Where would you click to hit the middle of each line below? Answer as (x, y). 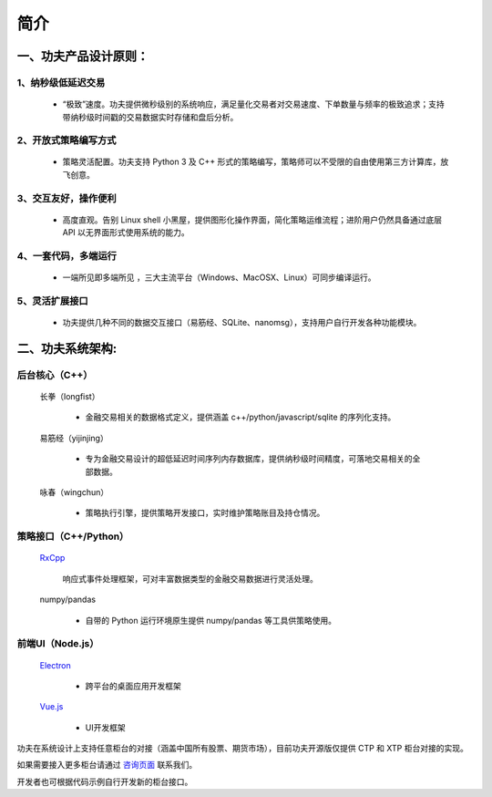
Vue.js (51, 707)
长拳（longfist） (70, 397)
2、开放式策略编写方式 (67, 140)
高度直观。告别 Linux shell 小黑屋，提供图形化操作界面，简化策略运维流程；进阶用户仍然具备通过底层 (252, 220)
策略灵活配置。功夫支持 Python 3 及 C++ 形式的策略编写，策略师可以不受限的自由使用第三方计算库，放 (256, 162)
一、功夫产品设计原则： (83, 56)
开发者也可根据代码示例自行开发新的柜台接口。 (105, 781)
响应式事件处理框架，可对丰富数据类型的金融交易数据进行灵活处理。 (190, 578)
